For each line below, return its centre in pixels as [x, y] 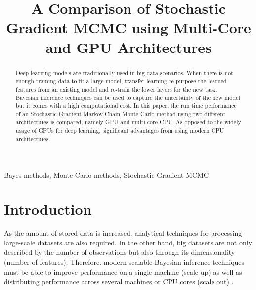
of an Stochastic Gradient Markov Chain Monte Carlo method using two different [121, 114]
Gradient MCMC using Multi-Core [128, 27]
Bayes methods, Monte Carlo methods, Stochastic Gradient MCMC [107, 175]
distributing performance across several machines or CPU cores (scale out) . [119, 281]
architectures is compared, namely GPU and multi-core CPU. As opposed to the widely [128, 122]
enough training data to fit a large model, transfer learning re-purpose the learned [121, 81]
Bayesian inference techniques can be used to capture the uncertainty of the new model [128, 97]
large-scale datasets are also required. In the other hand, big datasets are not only [128, 242]
